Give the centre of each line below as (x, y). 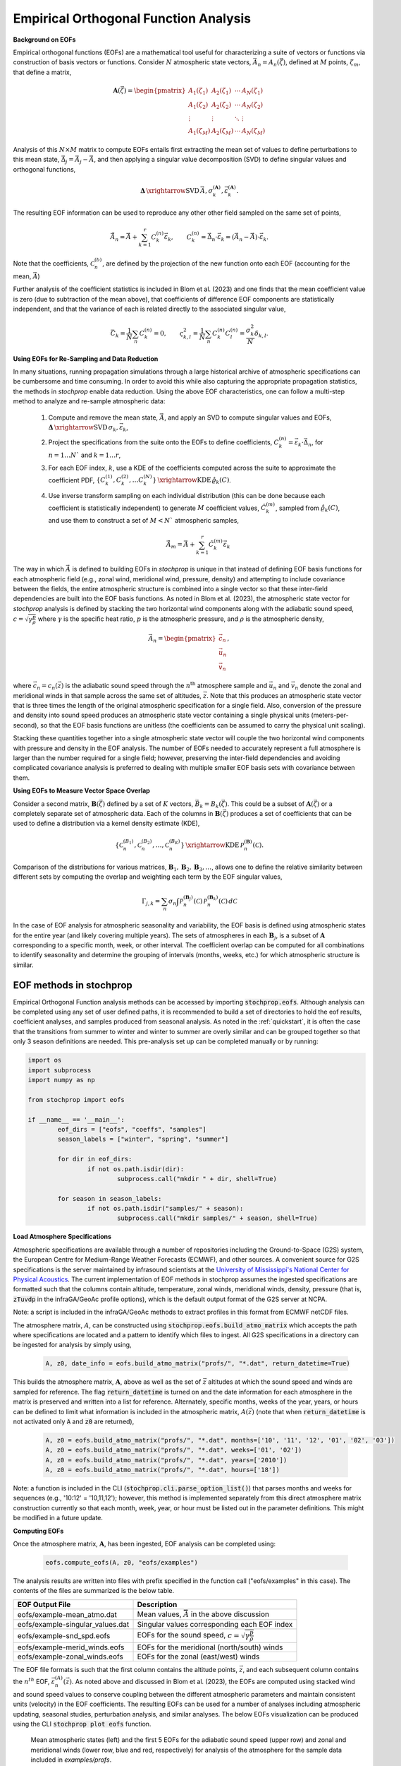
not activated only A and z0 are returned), (74, 1421)
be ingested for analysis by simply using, (72, 1345)
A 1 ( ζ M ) (199, 132)
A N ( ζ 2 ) (252, 105)
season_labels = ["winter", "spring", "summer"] (143, 1139)
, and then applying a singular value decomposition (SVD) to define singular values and (220, 160)
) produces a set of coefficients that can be (289, 813)
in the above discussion (230, 1614)
